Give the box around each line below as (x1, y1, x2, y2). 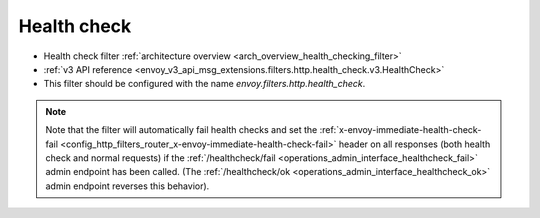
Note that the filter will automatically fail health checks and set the (45, 124, 318, 136)
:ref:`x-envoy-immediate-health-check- (319, 124, 482, 136)
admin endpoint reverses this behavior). (45, 180, 210, 192)
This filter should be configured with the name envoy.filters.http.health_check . (43, 78, 366, 90)
